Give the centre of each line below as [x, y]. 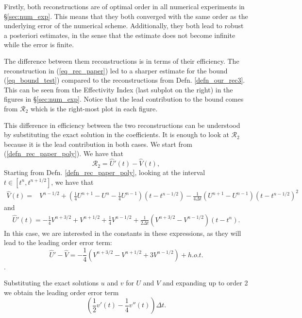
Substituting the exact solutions [51, 283]
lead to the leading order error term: [58, 242]
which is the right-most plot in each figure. [94, 108]
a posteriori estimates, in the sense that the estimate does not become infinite [120, 35]
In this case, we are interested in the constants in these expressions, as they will [123, 233]
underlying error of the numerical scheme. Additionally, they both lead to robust [124, 26]
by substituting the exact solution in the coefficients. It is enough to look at [117, 134]
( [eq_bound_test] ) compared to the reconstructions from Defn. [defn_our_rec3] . [125, 80]
